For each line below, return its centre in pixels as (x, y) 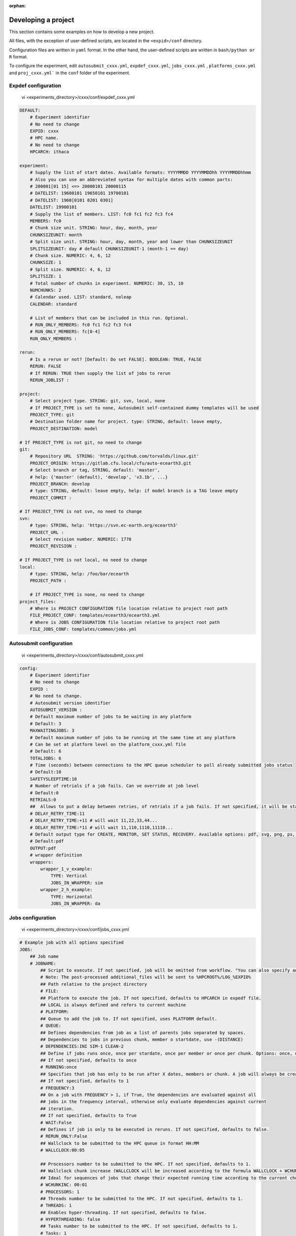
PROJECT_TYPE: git (52, 415)
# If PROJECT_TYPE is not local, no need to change (83, 560)
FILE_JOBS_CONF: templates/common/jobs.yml (83, 629)
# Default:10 (46, 772)
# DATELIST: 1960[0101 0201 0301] (72, 200)
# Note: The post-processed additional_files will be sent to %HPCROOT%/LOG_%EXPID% (146, 977)
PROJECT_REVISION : (54, 546)
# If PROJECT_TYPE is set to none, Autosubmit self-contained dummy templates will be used (144, 408)
